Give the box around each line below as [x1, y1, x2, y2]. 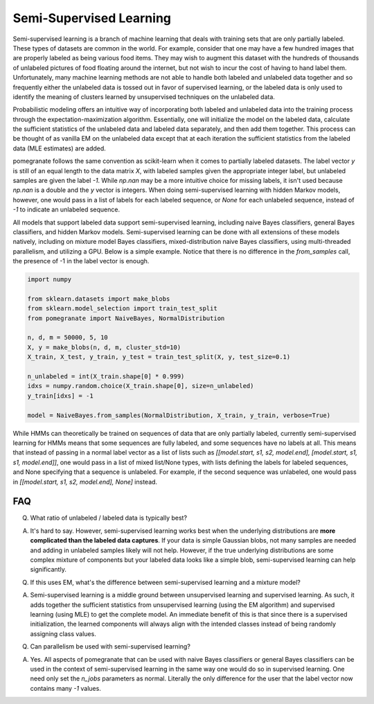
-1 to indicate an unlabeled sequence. [12, 205, 121, 214]
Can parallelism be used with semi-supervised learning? [30, 642, 190, 651]
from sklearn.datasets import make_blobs [27, 294, 170, 303]
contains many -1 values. [30, 684, 102, 692]
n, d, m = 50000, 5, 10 [27, 333, 109, 342]
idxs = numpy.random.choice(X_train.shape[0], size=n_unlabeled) [27, 382, 254, 390]
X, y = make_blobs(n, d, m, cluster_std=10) [27, 343, 181, 351]
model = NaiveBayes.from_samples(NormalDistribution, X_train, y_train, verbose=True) [27, 411, 331, 419]
